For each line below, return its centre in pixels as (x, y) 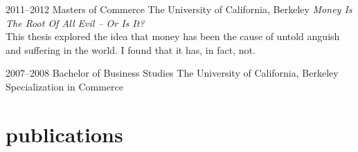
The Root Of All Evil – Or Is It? (75, 22)
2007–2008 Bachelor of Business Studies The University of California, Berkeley (172, 73)
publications (64, 134)
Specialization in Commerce (64, 86)
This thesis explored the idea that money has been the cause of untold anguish (173, 36)
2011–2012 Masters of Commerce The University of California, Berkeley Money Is (179, 9)
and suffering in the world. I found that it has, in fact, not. (131, 49)
